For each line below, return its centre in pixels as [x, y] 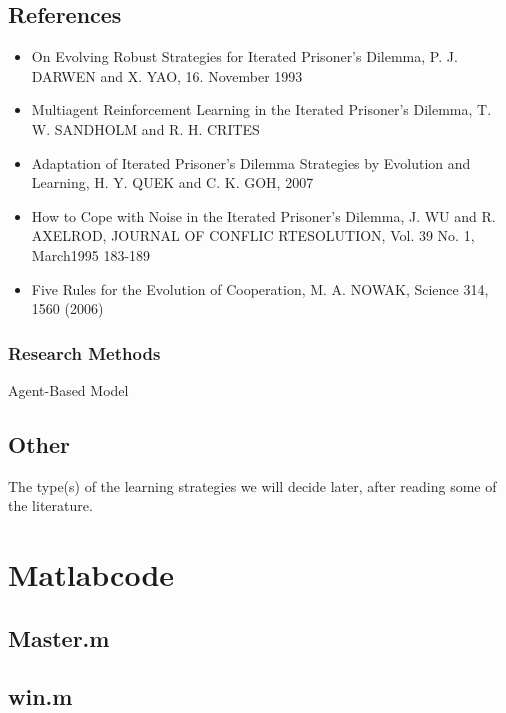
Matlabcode [91, 574]
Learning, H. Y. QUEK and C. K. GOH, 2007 [172, 182]
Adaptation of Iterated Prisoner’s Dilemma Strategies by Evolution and [251, 162]
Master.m [59, 637]
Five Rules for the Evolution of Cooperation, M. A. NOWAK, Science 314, [260, 288]
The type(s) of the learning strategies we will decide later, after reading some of [252, 485]
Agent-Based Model [68, 389]
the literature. [50, 505]
